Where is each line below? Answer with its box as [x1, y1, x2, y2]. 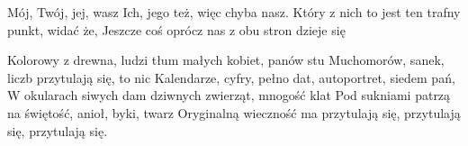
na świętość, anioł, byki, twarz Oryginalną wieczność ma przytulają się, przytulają [7, 103, 461, 122]
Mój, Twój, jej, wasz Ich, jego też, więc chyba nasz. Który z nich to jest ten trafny [7, 3, 461, 21]
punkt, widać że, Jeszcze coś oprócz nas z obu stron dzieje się [7, 20, 346, 39]
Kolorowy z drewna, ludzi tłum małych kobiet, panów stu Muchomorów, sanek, [7, 50, 445, 69]
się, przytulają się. [7, 121, 108, 140]
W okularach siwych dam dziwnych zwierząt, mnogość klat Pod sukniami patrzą [7, 86, 451, 105]
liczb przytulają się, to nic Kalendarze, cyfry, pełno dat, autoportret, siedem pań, [7, 68, 455, 87]
